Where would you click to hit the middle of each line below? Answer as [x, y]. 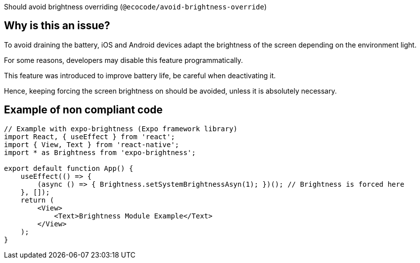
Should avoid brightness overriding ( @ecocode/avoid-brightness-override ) [136, 7]
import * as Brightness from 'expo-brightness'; [100, 152]
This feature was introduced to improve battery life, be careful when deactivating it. [140, 75]
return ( [37, 200]
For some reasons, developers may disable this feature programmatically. [124, 60]
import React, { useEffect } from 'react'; [90, 136]
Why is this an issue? [57, 26]
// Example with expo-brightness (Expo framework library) [121, 129]
